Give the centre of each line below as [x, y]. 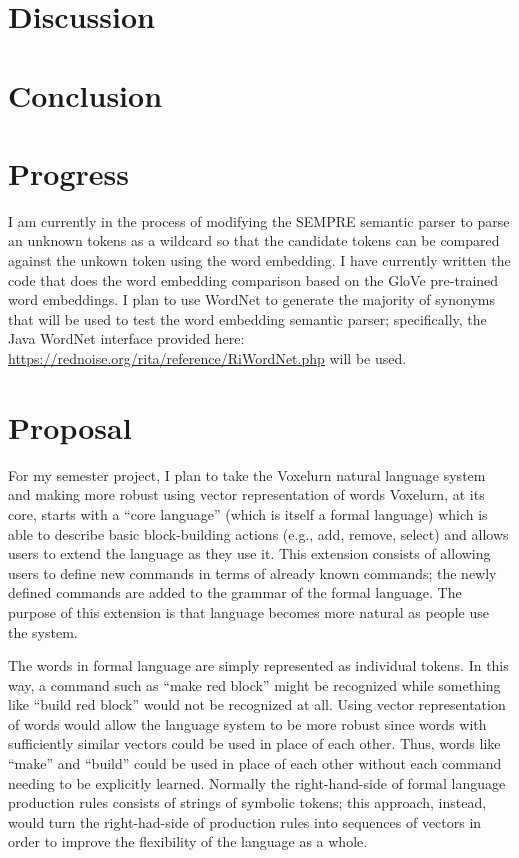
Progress [68, 172]
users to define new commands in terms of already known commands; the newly [252, 572]
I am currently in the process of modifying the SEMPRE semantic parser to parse [259, 220]
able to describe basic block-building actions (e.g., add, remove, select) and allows [258, 533]
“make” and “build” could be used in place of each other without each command [255, 763]
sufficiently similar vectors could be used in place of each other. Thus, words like [254, 743]
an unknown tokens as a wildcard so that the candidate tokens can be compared [254, 240]
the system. [43, 631]
